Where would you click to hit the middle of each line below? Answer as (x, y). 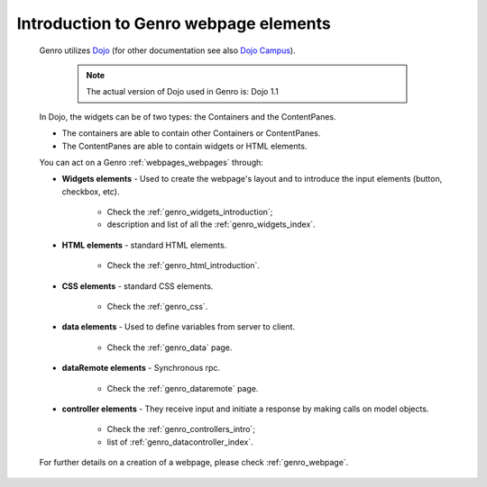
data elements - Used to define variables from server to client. (179, 327)
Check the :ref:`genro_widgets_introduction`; (190, 212)
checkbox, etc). (91, 191)
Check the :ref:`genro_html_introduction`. (184, 266)
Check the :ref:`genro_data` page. (170, 347)
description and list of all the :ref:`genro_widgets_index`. (211, 224)
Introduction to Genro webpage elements (174, 23)
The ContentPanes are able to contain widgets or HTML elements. (184, 146)
